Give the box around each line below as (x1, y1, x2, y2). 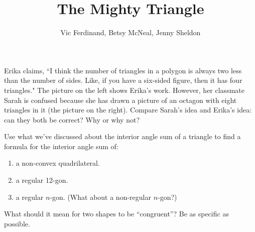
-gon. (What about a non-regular (50, 191, 151, 202)
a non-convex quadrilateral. (16, 158, 100, 168)
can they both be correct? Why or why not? (4, 114, 140, 125)
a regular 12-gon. (16, 175, 68, 185)
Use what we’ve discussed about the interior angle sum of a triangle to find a (4, 131, 241, 142)
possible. (4, 218, 30, 228)
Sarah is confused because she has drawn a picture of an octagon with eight (4, 94, 237, 105)
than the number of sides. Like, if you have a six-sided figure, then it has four (4, 75, 242, 85)
